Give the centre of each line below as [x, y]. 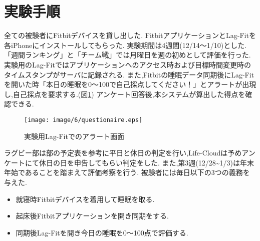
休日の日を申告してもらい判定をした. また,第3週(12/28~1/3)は [139, 162]
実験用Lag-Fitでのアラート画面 [74, 136]
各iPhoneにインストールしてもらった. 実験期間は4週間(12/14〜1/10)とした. [125, 45]
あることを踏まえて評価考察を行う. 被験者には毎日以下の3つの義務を [137, 172]
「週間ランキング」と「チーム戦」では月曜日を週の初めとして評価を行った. [127, 55]
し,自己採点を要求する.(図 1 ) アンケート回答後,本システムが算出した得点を [125, 94]
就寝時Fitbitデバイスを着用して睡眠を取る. [85, 199]
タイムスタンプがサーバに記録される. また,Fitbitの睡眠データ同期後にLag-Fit [129, 74]
